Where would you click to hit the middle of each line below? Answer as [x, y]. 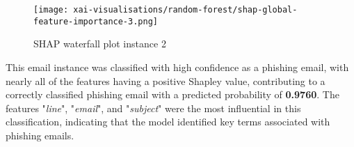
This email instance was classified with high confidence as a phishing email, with [177, 67]
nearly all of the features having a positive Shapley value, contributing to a [166, 80]
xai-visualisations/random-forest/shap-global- [185, 10]
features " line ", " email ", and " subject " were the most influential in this [153, 108]
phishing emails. [40, 135]
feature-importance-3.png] [96, 21]
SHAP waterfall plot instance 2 [100, 44]
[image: [51, 10]
